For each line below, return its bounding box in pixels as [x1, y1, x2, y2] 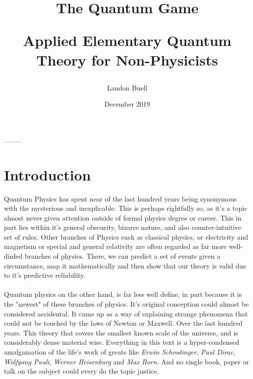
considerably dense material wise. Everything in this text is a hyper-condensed [4, 337, 239, 347]
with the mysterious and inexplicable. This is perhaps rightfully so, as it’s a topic [4, 203, 248, 213]
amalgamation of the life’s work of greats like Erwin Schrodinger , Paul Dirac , [4, 347, 235, 357]
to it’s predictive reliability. [4, 270, 86, 280]
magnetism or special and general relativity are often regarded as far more [4, 241, 227, 251]
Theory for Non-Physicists [36, 49, 218, 69]
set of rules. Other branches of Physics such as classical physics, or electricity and [4, 231, 248, 242]
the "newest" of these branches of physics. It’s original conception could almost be [4, 299, 249, 309]
